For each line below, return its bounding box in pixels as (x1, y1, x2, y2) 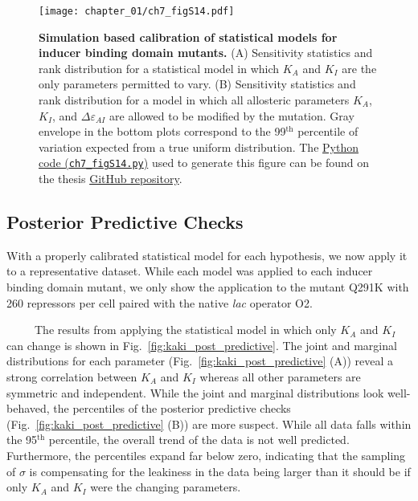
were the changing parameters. (90, 479, 241, 495)
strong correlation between (6, 369, 137, 385)
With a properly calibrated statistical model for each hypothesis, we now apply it (6, 246, 408, 263)
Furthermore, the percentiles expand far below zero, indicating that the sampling (6, 446, 406, 463)
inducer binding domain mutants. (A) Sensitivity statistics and (39, 44, 373, 61)
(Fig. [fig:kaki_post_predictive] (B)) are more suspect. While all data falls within (6, 415, 412, 432)
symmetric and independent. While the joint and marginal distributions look (6, 384, 384, 401)
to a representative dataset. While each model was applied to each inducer (6, 263, 373, 279)
